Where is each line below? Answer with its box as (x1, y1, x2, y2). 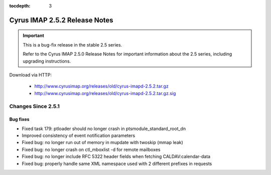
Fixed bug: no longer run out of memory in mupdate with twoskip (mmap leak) (22, 139, 183, 145)
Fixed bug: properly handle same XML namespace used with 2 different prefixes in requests (22, 160, 212, 166)
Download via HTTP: (9, 71, 52, 77)
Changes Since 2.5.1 (9, 102, 60, 109)
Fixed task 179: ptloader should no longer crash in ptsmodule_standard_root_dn (22, 125, 186, 131)
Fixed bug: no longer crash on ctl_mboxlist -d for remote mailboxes (22, 146, 161, 152)
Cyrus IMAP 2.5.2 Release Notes (9, 15, 113, 24)
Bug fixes (9, 116, 30, 122)
